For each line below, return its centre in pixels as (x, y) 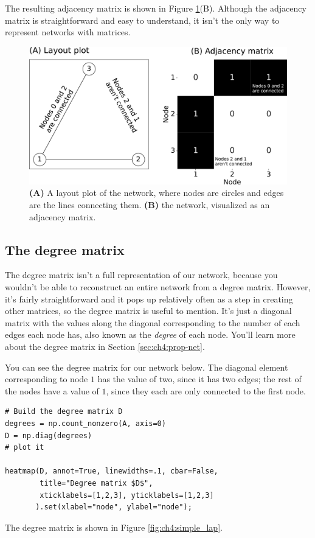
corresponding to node (47, 379)
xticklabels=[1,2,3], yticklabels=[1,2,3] (127, 495)
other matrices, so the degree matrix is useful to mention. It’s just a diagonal (148, 311)
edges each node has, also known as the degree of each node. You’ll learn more (150, 334)
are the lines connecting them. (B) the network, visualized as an (150, 205)
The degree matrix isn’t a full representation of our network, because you (141, 275)
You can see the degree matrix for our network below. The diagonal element (147, 367)
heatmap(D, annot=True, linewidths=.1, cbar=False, (112, 471)
